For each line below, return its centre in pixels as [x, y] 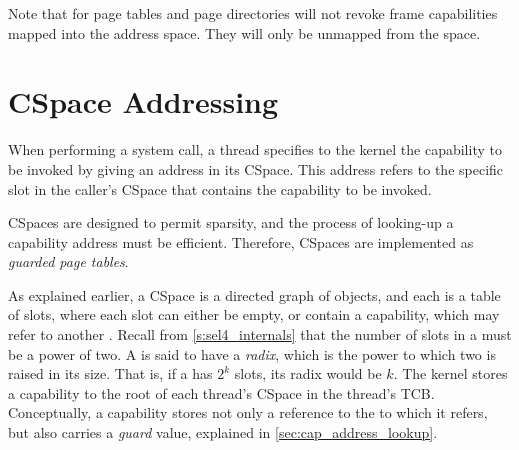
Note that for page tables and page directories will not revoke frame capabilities [253, 13]
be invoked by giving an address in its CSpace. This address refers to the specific [256, 168]
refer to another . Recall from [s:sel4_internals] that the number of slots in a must [260, 334]
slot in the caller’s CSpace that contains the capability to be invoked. [220, 188]
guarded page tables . [68, 261]
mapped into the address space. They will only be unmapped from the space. [244, 32]
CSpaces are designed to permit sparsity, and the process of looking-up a [231, 222]
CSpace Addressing [143, 101]
